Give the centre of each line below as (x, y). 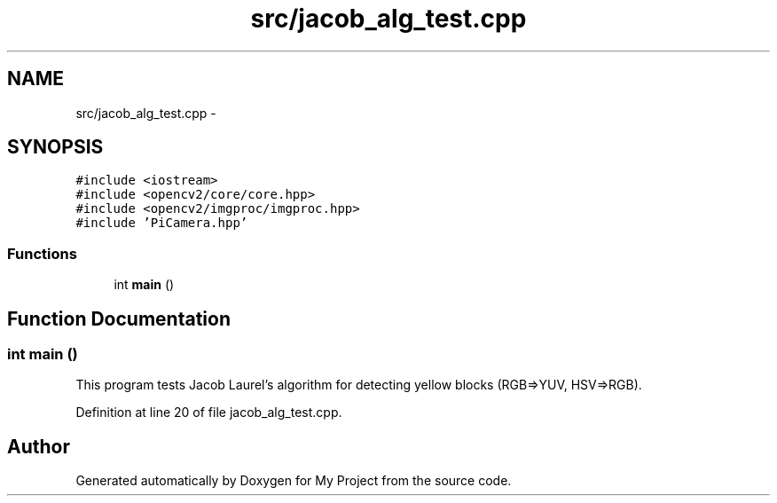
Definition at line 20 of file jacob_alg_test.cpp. (209, 413)
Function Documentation (119, 318)
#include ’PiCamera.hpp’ (162, 223)
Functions (42, 253)
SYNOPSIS (55, 147)
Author (39, 446)
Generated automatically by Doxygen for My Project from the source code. (294, 481)
